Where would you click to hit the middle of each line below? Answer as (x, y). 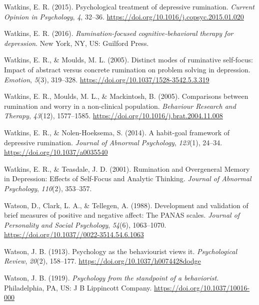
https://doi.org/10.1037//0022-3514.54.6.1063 (74, 234)
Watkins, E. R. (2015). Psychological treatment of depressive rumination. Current (129, 6)
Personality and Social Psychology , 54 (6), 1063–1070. (85, 224)
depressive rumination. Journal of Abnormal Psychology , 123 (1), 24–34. (113, 142)
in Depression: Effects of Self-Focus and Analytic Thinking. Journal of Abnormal (128, 178)
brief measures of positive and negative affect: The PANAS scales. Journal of (122, 215)
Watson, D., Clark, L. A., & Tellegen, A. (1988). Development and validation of (126, 205)
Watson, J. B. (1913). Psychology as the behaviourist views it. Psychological (121, 251)
